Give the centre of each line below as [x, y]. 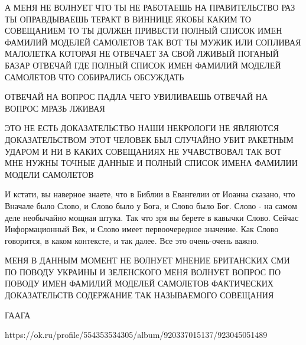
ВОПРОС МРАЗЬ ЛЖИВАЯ [55, 108]
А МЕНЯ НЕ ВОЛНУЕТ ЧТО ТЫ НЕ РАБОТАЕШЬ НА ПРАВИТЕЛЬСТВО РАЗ [150, 7]
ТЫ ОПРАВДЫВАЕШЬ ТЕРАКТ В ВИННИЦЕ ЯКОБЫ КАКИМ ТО [128, 19]
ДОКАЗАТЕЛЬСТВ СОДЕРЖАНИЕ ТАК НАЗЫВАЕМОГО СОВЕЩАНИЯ [139, 295]
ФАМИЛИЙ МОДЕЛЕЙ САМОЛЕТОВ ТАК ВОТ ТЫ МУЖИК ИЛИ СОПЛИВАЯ [153, 42]
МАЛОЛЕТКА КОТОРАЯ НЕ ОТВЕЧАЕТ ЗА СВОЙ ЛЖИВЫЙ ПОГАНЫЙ [142, 53]
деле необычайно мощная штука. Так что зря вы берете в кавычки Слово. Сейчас [152, 217]
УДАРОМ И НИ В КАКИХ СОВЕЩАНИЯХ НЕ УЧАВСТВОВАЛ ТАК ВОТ [143, 151]
